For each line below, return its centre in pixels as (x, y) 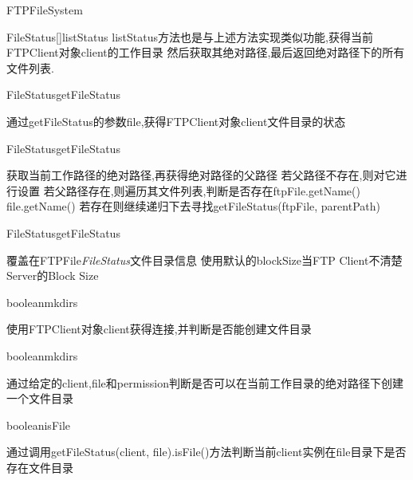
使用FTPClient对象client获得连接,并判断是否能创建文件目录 (159, 329)
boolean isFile (39, 425)
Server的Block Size (53, 275)
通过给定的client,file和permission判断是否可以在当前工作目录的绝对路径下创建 (205, 382)
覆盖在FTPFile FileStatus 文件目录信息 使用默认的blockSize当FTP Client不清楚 (205, 260)
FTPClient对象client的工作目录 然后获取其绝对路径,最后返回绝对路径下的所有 (206, 52)
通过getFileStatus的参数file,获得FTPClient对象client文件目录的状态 (176, 121)
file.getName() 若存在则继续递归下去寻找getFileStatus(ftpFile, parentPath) (193, 206)
